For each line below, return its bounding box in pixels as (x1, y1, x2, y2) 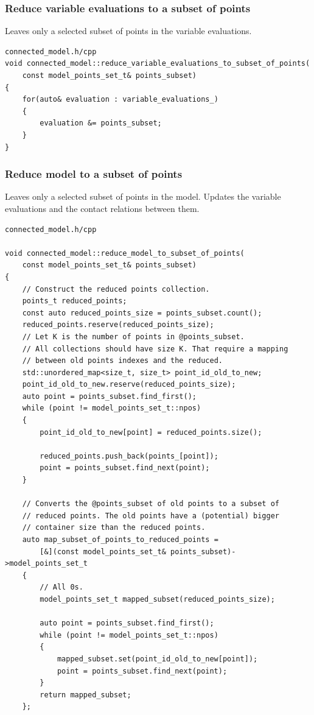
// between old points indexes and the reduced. (22, 356, 223, 365)
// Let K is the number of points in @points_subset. (22, 332, 245, 341)
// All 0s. (40, 583, 83, 592)
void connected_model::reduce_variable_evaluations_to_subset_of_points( (5, 59, 310, 68)
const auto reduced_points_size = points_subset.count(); (22, 308, 262, 317)
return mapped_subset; (40, 690, 131, 699)
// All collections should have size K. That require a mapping (22, 344, 288, 353)
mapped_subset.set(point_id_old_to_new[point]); (57, 654, 258, 663)
